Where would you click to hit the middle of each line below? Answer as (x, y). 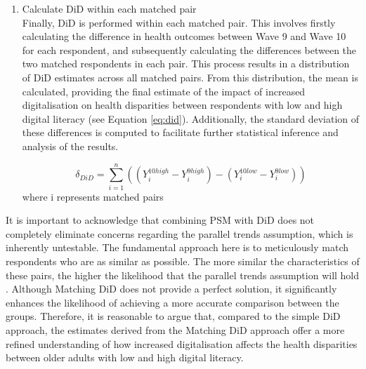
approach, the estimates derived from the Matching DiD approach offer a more (175, 330)
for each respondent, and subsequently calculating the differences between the (189, 49)
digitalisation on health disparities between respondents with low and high (182, 105)
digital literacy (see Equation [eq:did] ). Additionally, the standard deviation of (191, 118)
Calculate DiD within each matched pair (109, 8)
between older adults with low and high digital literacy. (125, 357)
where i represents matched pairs (93, 196)
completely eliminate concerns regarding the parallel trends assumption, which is (179, 233)
